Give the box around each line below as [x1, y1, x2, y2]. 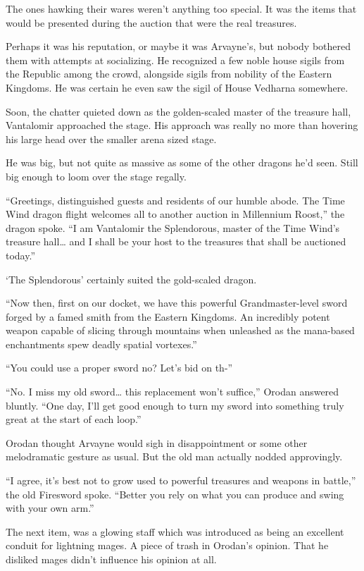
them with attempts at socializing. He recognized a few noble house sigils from [6, 52, 345, 67]
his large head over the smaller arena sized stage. [6, 131, 217, 146]
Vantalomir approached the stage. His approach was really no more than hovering [6, 118, 358, 133]
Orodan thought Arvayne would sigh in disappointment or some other [6, 435, 308, 450]
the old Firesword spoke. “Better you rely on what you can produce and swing [6, 486, 344, 501]
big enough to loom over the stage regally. [6, 168, 187, 183]
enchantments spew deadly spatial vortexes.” [6, 336, 197, 351]
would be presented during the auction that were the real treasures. [6, 15, 297, 30]
